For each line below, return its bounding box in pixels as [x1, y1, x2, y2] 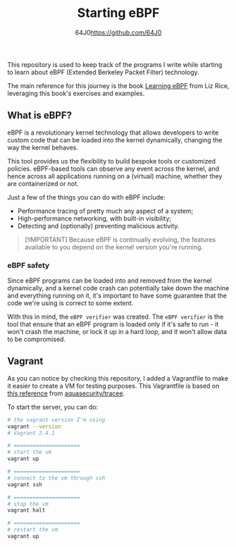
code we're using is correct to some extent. [7, 299, 134, 307]
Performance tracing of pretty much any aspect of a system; [17, 207, 194, 215]
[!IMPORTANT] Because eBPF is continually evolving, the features [24, 235, 216, 244]
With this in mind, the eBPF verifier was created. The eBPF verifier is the [7, 312, 224, 321]
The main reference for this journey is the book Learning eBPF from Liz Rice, [7, 81, 230, 90]
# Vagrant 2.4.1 [7, 429, 55, 436]
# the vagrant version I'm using [7, 416, 106, 424]
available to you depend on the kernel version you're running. [24, 242, 203, 251]
